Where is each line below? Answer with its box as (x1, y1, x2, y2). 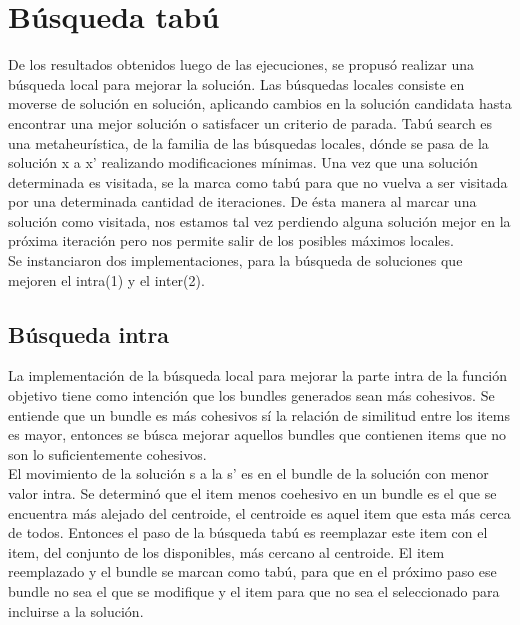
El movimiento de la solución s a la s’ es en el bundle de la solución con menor (8, 463, 489, 484)
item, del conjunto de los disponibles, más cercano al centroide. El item (8, 541, 445, 562)
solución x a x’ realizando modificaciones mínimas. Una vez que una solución (8, 152, 478, 173)
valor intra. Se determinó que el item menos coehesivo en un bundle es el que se (8, 483, 497, 504)
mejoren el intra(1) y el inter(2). (8, 269, 205, 290)
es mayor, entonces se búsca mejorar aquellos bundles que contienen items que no (8, 424, 506, 445)
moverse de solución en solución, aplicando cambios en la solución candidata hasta (8, 93, 512, 114)
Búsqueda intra (8, 318, 170, 349)
